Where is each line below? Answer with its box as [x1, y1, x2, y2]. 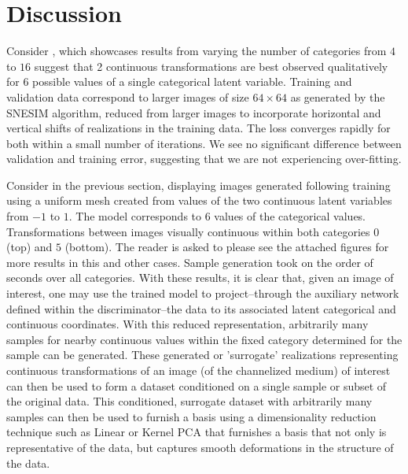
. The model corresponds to [68, 208, 202, 224]
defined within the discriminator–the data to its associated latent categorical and [6, 300, 396, 317]
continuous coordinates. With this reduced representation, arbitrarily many [6, 316, 369, 332]
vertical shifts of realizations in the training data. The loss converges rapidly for [6, 120, 391, 136]
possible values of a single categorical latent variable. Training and [32, 73, 352, 90]
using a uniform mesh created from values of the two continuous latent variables [6, 192, 392, 209]
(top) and [6, 239, 53, 255]
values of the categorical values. [214, 208, 366, 224]
